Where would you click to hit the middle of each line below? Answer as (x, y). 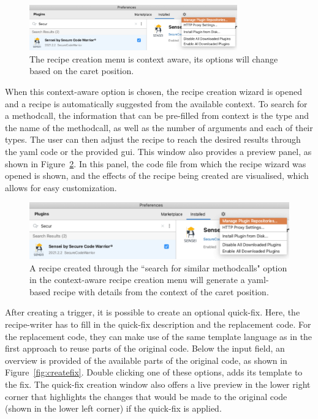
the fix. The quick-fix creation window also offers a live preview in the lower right (158, 384)
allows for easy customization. (61, 187)
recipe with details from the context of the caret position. (161, 291)
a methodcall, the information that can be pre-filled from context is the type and (157, 115)
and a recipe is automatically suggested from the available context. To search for (156, 103)
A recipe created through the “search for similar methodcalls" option (158, 267)
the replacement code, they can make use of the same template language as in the (159, 336)
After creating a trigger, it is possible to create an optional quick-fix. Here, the (153, 312)
